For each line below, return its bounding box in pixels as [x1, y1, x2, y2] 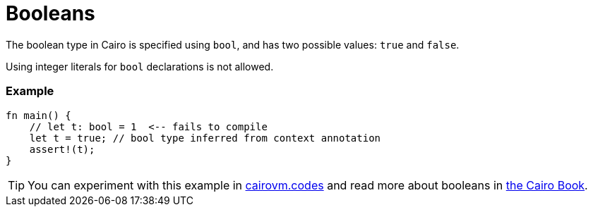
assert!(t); [29, 143, 95, 155]
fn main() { [6, 109, 71, 121]
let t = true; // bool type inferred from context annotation [29, 132, 381, 144]
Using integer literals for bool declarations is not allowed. [6, 60, 274, 73]
